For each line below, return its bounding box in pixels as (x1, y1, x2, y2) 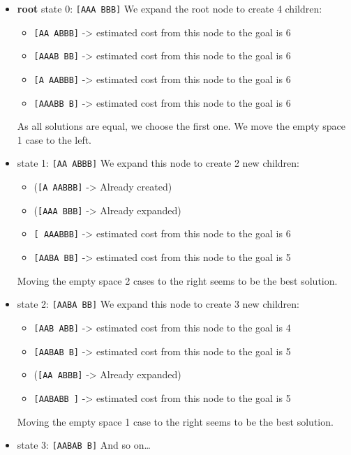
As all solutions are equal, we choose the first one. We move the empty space (17, 119, 346, 133)
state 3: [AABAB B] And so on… (17, 438, 151, 452)
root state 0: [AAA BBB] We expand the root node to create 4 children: (17, 1, 322, 15)
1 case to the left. (17, 132, 92, 147)
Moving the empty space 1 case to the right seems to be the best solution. (17, 414, 334, 428)
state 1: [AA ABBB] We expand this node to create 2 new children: (17, 156, 299, 170)
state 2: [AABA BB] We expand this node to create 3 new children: (17, 297, 299, 311)
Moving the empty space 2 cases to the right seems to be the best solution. (17, 273, 338, 288)
